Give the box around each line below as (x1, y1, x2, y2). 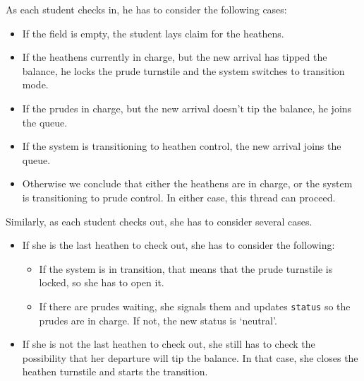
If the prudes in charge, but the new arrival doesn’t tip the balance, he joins (22, 100, 352, 115)
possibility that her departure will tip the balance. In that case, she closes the (22, 350, 358, 365)
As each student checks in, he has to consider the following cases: (6, 2, 287, 16)
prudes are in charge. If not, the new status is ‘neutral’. (39, 312, 277, 327)
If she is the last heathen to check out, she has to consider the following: (22, 238, 335, 252)
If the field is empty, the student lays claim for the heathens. (22, 25, 284, 40)
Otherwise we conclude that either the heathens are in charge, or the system (22, 176, 353, 191)
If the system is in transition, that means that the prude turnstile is (39, 261, 333, 276)
